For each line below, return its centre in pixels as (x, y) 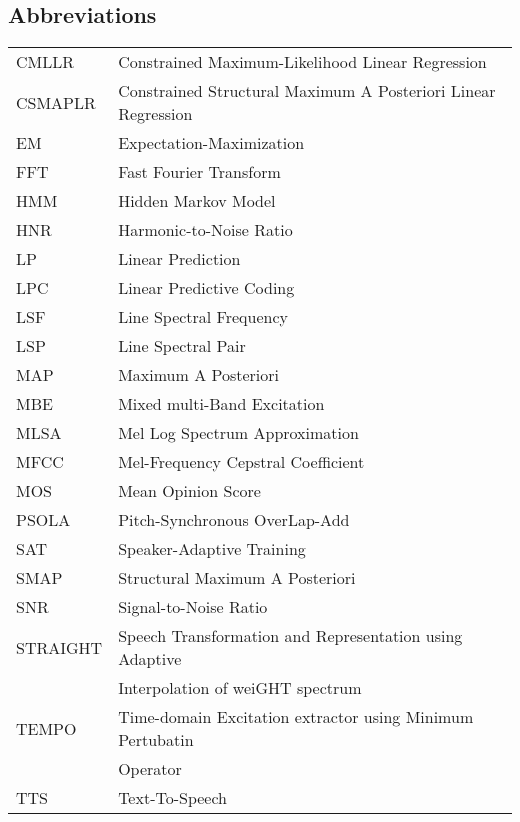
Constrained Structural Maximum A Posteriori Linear (307, 91)
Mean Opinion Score (189, 491)
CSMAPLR (56, 102)
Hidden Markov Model (197, 201)
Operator (150, 769)
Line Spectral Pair (182, 346)
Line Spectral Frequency (203, 317)
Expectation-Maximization (211, 143)
